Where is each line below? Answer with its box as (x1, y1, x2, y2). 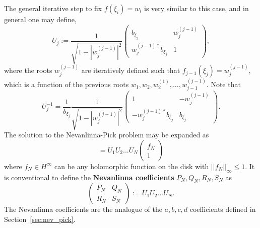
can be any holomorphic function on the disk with (54, 161, 209, 171)
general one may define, (4, 14, 77, 24)
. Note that (206, 79, 241, 89)
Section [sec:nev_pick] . (4, 213, 76, 224)
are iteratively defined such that (81, 65, 180, 75)
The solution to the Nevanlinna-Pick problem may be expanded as (4, 129, 209, 140)
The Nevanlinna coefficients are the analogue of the (4, 204, 162, 214)
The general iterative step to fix (4, 3, 102, 13)
